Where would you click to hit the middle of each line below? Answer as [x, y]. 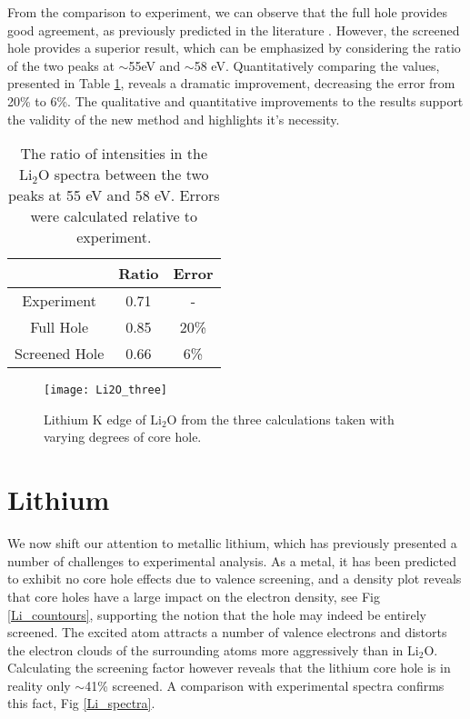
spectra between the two [131, 175]
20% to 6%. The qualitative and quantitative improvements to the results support [235, 100]
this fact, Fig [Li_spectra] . [81, 703]
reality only [39, 685]
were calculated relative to [114, 216]
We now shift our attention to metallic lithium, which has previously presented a [232, 543]
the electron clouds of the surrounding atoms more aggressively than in [205, 649]
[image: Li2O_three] [106, 390]
